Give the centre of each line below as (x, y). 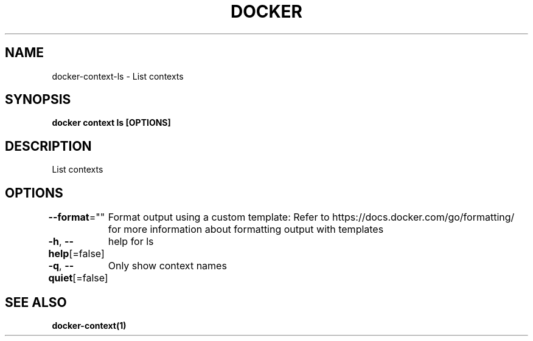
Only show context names (167, 266)
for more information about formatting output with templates (246, 229)
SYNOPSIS (38, 100)
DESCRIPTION (48, 146)
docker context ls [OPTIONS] (111, 123)
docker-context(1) (89, 325)
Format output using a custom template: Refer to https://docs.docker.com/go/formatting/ (311, 217)
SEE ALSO (36, 302)
